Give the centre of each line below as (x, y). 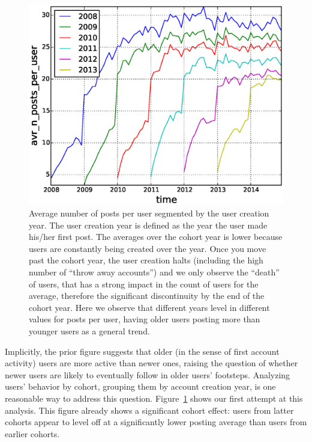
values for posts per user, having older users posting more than (145, 319)
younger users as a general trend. (89, 331)
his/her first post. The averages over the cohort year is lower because (156, 237)
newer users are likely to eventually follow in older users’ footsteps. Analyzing (148, 374)
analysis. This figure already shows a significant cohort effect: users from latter (149, 410)
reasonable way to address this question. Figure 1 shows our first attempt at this (154, 398)
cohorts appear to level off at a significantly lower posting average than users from (156, 422)
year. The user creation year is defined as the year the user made (148, 225)
